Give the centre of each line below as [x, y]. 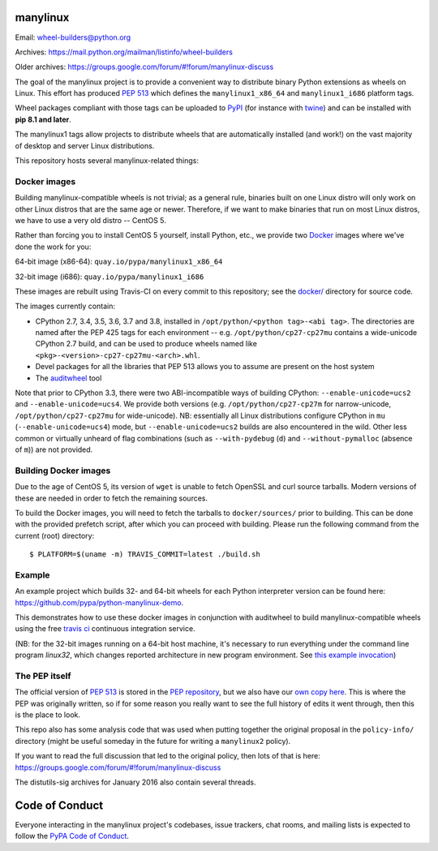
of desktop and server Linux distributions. [85, 145]
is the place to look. [48, 715]
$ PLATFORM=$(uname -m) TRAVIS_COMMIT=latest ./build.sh [145, 554]
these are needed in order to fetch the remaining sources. [112, 498]
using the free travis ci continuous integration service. [105, 629]
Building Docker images [63, 471]
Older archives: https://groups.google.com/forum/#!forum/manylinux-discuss [144, 67]
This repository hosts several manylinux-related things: [107, 161]
